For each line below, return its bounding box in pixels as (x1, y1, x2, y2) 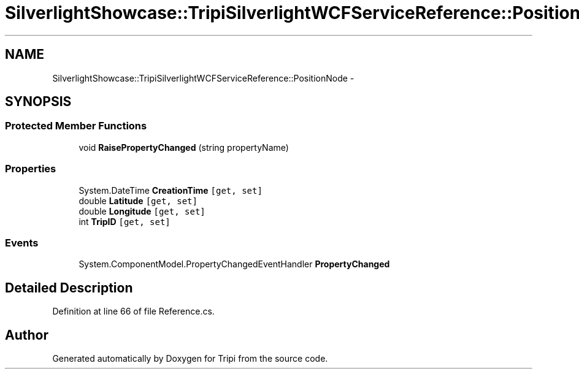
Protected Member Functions (5, 120, 147, 132)
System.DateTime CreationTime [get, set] (79, 185, 263, 196)
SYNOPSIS (5, 94, 72, 110)
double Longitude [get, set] (79, 205, 205, 216)
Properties (5, 162, 56, 175)
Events (5, 236, 39, 249)
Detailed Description (5, 280, 133, 296)
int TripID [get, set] (79, 216, 171, 227)
